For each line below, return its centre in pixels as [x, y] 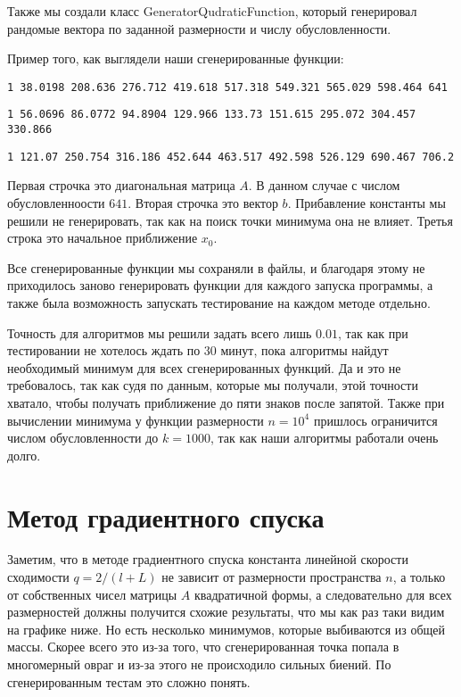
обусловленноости [56, 203]
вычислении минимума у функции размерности [136, 420]
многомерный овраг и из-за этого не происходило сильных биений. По [199, 664]
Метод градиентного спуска [166, 516]
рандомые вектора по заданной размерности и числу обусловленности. [199, 28]
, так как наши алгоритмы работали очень [324, 438]
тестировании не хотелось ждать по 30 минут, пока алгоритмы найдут [198, 350]
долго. [24, 455]
